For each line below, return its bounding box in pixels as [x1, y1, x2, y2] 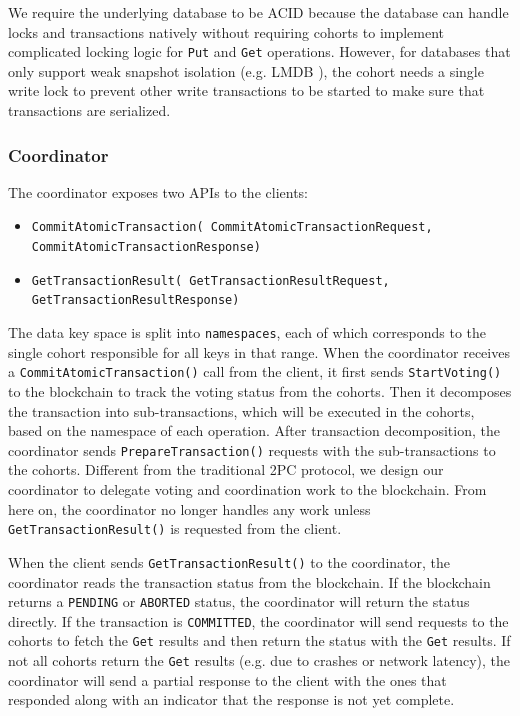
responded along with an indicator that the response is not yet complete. [8, 689, 455, 710]
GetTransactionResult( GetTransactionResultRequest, [31, 273, 390, 288]
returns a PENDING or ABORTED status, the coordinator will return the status [8, 591, 470, 612]
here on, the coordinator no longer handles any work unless [8, 498, 371, 519]
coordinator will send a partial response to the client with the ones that [8, 669, 447, 690]
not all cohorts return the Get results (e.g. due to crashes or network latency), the [8, 650, 511, 671]
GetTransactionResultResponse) [31, 293, 240, 308]
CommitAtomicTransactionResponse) [31, 240, 261, 255]
